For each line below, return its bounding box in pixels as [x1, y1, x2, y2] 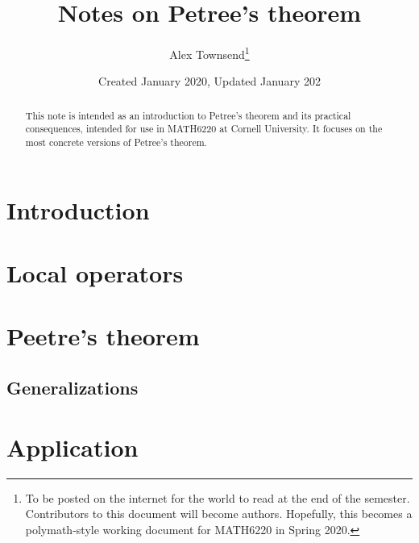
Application [6, 430, 139, 463]
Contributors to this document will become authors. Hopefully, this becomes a [25, 505, 413, 522]
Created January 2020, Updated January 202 [98, 73, 321, 90]
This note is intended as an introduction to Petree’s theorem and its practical [25, 108, 351, 122]
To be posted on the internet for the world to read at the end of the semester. [25, 489, 410, 506]
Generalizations [6, 375, 139, 400]
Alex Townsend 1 [169, 44, 250, 62]
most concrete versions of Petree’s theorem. [25, 136, 207, 149]
